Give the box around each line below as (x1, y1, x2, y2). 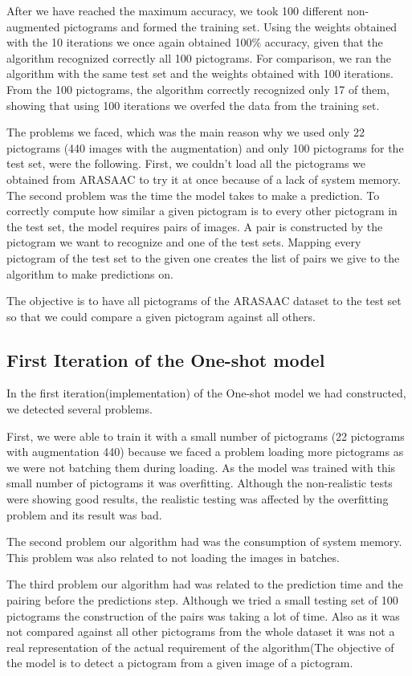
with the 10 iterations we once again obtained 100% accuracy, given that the (6, 34, 383, 51)
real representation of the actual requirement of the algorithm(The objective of (6, 638, 394, 655)
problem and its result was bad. (6, 506, 162, 523)
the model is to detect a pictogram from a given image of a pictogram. (6, 654, 353, 671)
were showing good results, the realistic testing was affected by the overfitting (6, 491, 389, 507)
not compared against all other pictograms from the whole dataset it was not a (6, 623, 395, 640)
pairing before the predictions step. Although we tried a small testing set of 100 (6, 592, 398, 609)
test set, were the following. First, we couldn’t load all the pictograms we (6, 155, 366, 172)
